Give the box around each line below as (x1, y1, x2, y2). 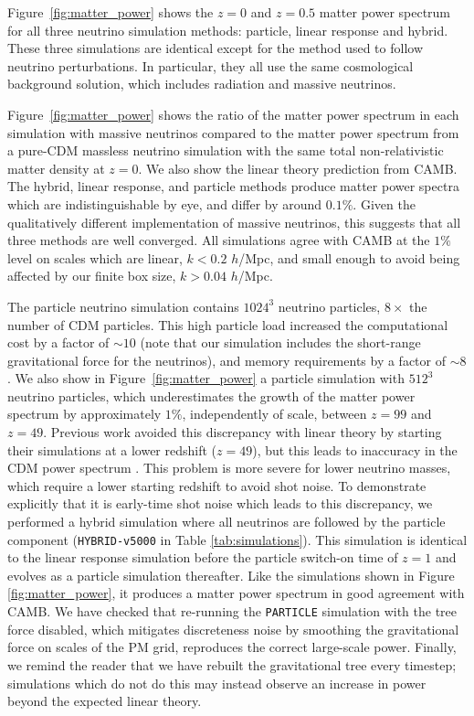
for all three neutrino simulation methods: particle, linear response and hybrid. (7, 20, 448, 39)
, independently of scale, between (182, 404, 367, 423)
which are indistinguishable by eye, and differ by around (7, 194, 322, 213)
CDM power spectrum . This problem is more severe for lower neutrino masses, (7, 458, 451, 477)
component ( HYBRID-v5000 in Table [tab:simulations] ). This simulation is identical (7, 529, 468, 549)
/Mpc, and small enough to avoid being (238, 248, 460, 267)
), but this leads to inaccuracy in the (252, 440, 458, 459)
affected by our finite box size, (7, 266, 176, 285)
